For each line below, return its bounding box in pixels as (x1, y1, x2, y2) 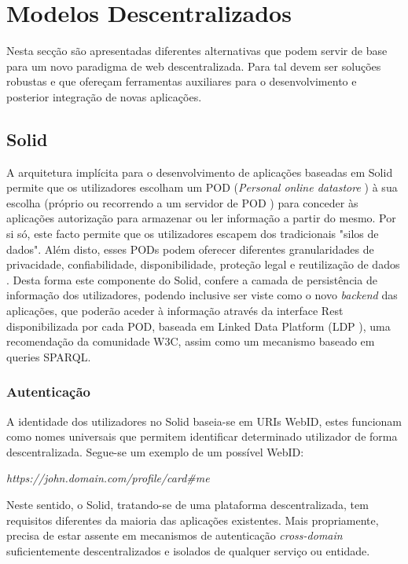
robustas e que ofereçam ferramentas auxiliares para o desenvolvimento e (6, 73, 357, 90)
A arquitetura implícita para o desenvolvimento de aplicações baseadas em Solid (6, 163, 393, 180)
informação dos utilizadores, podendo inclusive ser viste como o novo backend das (6, 287, 398, 303)
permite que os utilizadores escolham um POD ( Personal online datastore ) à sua (6, 179, 398, 196)
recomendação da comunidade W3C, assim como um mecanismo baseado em (6, 333, 375, 350)
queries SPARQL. (6, 348, 91, 364)
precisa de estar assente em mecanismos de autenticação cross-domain (6, 527, 343, 544)
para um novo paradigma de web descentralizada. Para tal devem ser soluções (6, 57, 381, 74)
